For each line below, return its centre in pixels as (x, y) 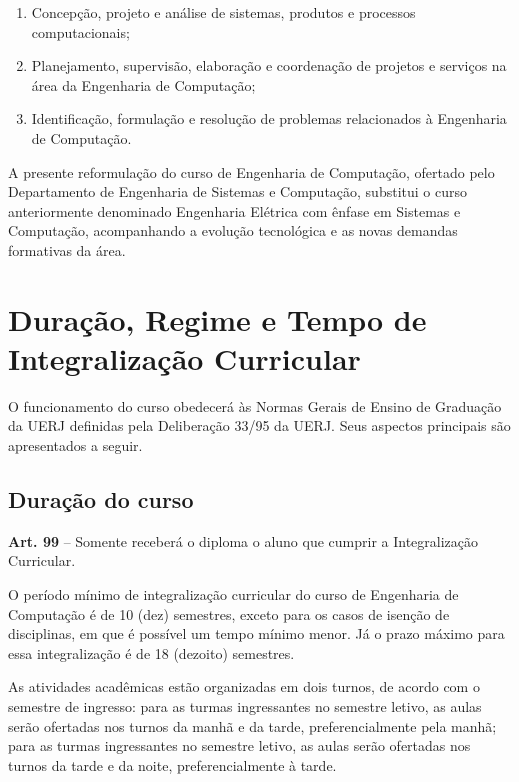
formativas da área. (67, 249)
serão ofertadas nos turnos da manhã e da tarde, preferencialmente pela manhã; (252, 725)
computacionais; (80, 31)
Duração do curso (101, 499)
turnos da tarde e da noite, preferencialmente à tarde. (172, 764)
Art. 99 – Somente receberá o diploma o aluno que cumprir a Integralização (243, 540)
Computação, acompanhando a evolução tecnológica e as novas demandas (233, 230)
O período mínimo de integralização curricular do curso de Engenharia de (233, 594)
